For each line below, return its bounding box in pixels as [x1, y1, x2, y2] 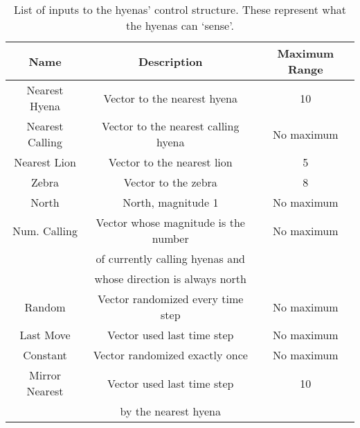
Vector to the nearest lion [108, 154, 233, 170]
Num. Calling [12, 222, 78, 239]
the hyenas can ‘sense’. [126, 17, 234, 33]
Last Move [19, 327, 71, 343]
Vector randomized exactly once [93, 347, 248, 363]
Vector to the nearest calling [102, 118, 240, 134]
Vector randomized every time [98, 291, 244, 307]
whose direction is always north [94, 271, 246, 286]
